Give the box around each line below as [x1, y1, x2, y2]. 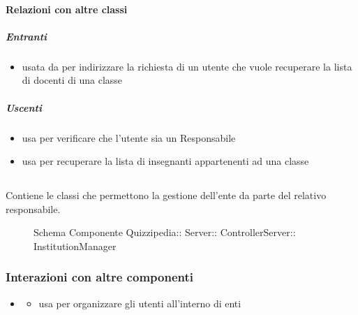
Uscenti [6, 100, 42, 115]
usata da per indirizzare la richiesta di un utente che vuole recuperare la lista [22, 59, 352, 73]
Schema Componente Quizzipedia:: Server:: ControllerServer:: [33, 225, 296, 240]
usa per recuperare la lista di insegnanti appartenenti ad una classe [22, 154, 309, 168]
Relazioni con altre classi [6, 1, 128, 16]
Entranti [6, 29, 47, 43]
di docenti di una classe [22, 73, 123, 87]
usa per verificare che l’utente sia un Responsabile [22, 130, 236, 145]
